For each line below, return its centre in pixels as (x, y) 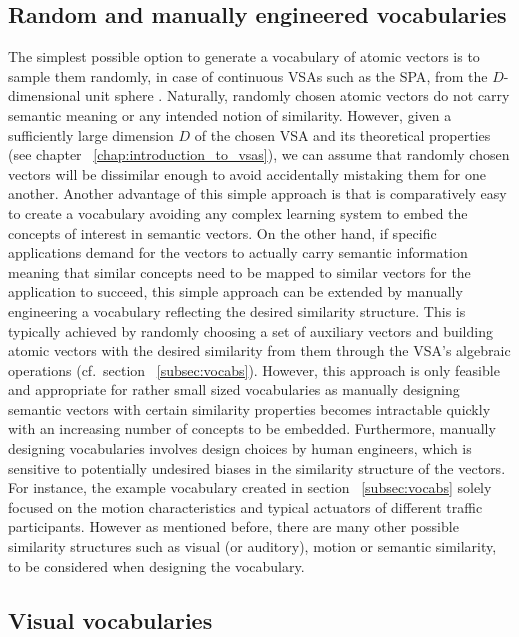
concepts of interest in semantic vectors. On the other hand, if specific (222, 232)
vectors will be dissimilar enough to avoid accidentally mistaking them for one (247, 173)
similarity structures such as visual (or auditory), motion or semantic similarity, (252, 546)
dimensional (44, 95)
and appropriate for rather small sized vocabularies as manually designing (234, 389)
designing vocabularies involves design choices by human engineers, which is (240, 448)
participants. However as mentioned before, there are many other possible (233, 526)
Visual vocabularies (110, 619)
